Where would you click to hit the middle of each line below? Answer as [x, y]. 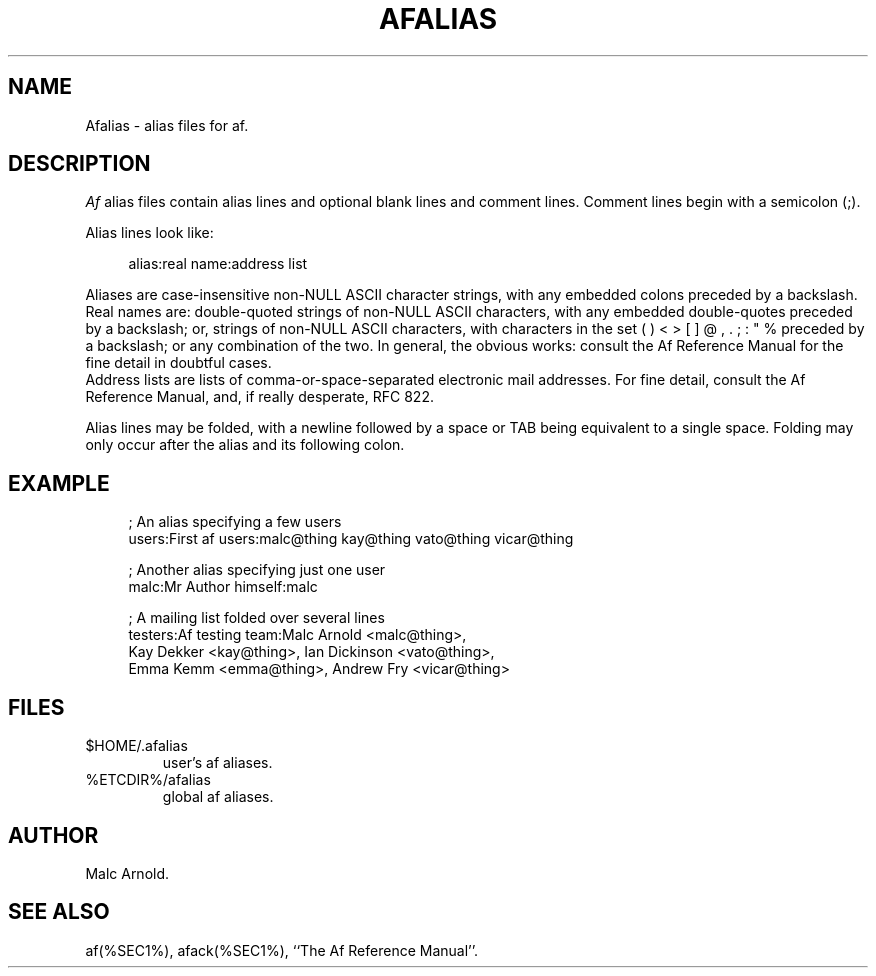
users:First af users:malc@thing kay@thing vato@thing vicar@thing [351, 539]
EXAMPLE [59, 483]
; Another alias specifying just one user [257, 570]
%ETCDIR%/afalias [148, 780]
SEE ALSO [59, 912]
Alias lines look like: [149, 233]
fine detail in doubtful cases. [178, 363]
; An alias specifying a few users [235, 522]
